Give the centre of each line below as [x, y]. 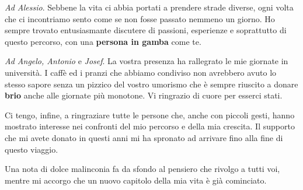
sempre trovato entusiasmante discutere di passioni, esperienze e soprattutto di [146, 30]
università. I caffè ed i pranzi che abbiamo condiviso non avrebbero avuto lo [141, 72]
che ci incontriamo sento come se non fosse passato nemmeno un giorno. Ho [140, 18]
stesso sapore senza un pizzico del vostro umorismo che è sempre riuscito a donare [151, 84]
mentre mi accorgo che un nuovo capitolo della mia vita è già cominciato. [136, 180]
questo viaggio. [32, 149]
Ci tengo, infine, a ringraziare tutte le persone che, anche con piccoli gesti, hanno [150, 115]
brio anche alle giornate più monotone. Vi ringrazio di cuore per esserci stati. [144, 95]
